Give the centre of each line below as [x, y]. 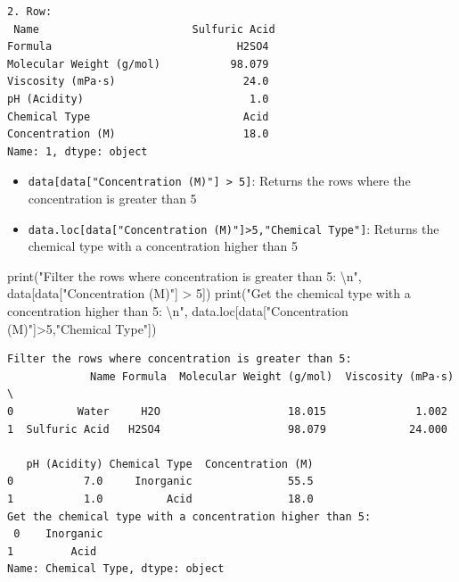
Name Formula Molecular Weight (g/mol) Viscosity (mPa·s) [272, 376]
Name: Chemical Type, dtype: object [116, 569]
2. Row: [30, 12]
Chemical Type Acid [138, 116]
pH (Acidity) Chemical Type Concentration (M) [170, 464]
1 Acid [52, 551]
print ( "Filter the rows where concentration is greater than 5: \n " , [184, 275]
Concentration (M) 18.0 [138, 134]
